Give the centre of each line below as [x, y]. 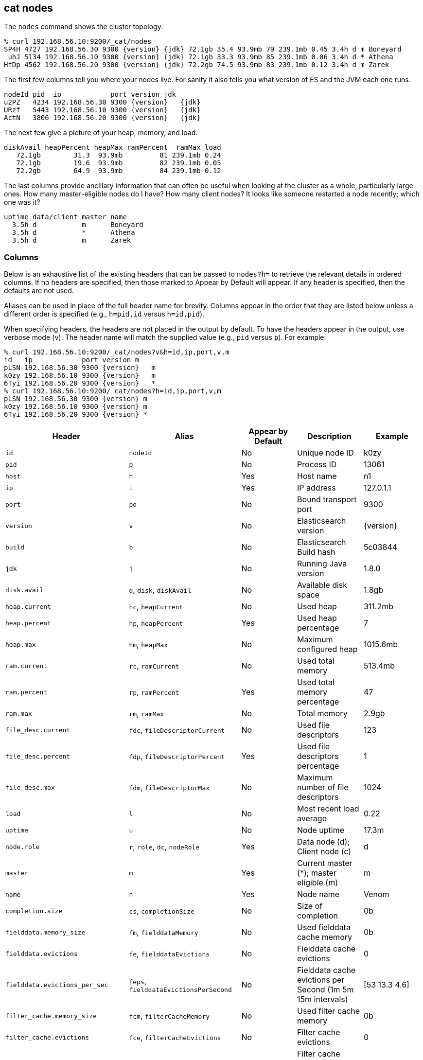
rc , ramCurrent [154, 666]
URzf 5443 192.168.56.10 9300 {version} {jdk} [102, 110]
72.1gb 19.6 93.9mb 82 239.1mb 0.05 [119, 163]
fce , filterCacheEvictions [175, 1037]
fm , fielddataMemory [164, 932]
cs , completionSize [162, 911]
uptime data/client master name [65, 217]
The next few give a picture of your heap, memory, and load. [101, 133]
